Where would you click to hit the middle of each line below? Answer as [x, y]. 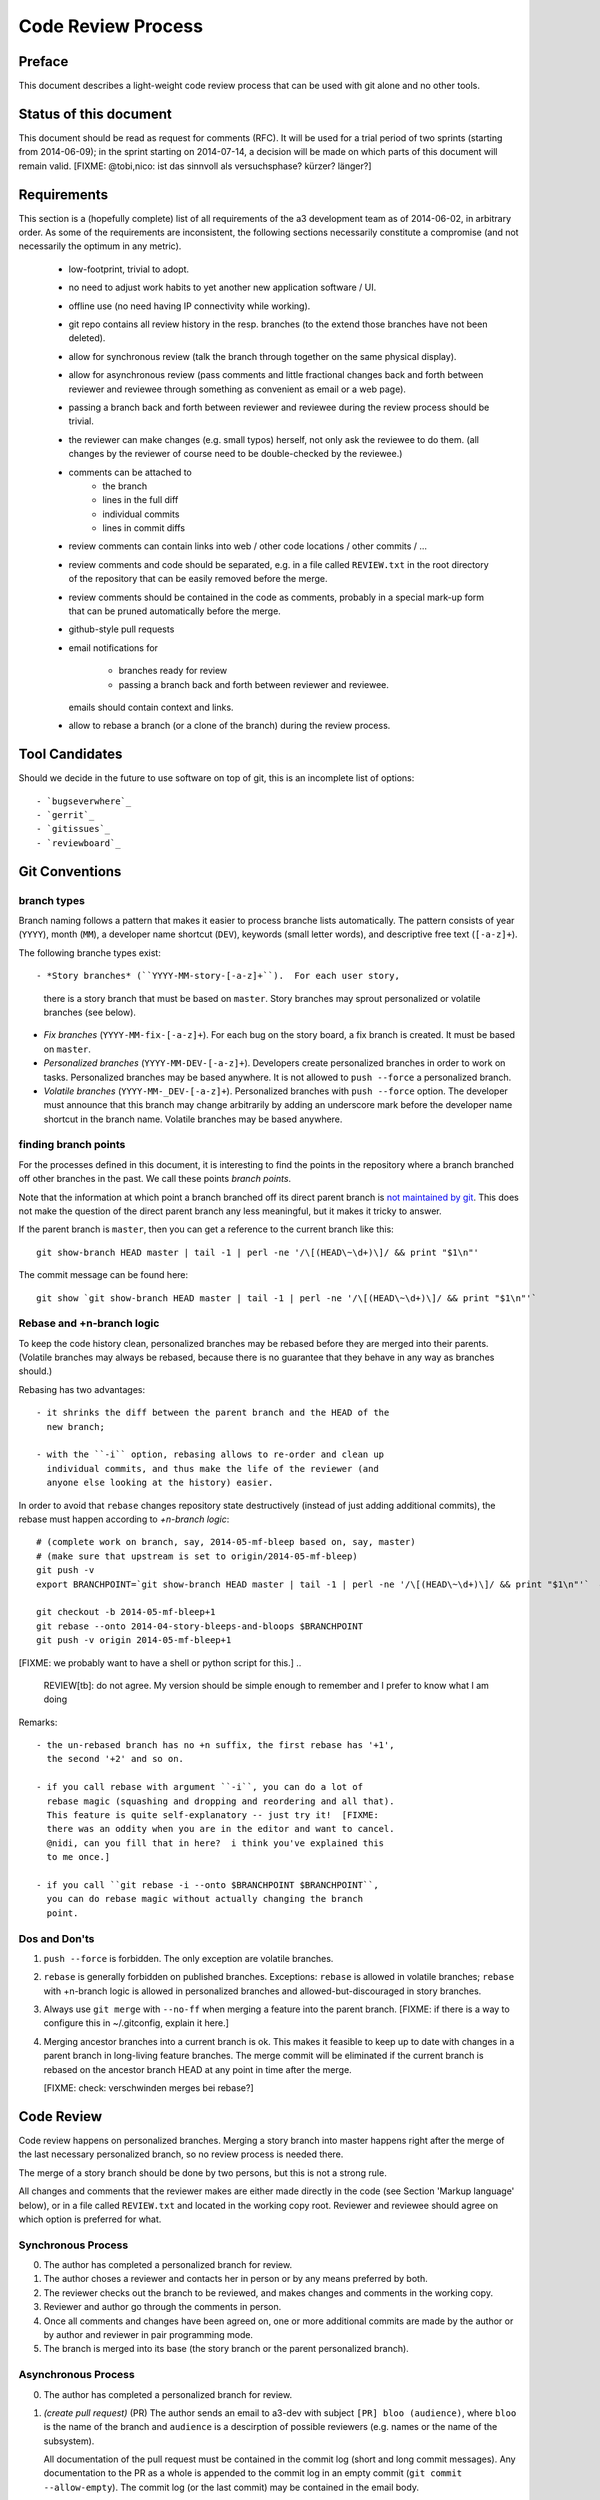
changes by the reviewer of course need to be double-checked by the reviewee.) [235, 454]
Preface [43, 61]
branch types [51, 900]
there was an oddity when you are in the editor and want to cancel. [220, 1829]
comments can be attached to [130, 472]
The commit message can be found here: [103, 1275]
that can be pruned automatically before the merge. [175, 611]
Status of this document [95, 113]
